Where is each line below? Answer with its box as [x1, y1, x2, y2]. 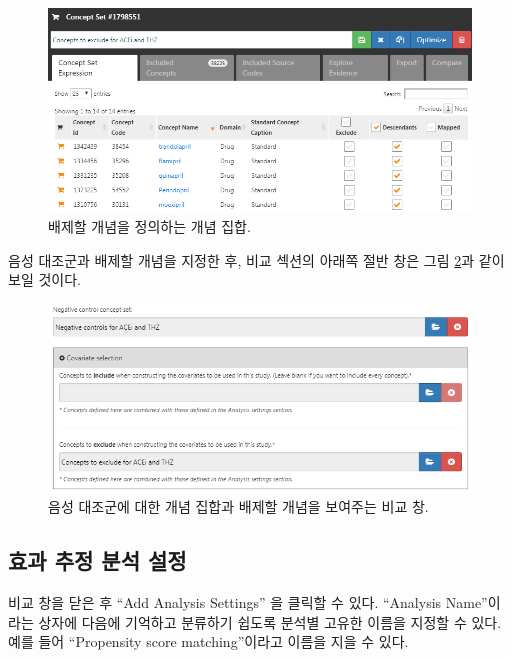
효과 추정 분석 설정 [8, 545, 187, 576]
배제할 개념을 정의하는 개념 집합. [48, 216, 251, 237]
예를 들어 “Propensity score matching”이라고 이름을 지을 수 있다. [8, 631, 409, 652]
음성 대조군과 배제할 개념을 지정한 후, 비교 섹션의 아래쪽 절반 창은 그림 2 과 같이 [8, 249, 505, 270]
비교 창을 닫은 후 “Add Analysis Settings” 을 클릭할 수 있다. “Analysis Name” [8, 592, 488, 613]
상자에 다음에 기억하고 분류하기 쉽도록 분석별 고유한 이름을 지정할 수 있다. [38, 611, 502, 632]
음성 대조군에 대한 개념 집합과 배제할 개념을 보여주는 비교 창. [48, 496, 429, 517]
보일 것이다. [8, 269, 81, 290]
